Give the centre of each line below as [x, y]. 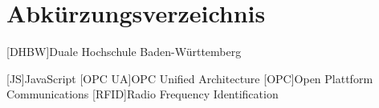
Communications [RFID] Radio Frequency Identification [143, 94]
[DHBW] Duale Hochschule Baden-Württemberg [124, 52]
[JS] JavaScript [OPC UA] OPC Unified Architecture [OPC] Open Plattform [190, 78]
